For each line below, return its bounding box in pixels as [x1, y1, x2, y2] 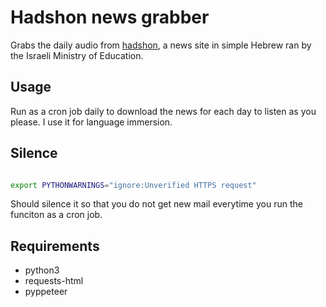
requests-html [24, 275, 84, 287]
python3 [24, 264, 60, 276]
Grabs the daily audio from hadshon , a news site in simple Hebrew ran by [10, 39, 312, 51]
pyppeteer [24, 286, 68, 298]
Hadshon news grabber [10, 6, 210, 29]
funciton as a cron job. [10, 209, 103, 221]
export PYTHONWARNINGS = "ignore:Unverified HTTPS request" [10, 180, 257, 190]
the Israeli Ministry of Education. [10, 49, 144, 61]
